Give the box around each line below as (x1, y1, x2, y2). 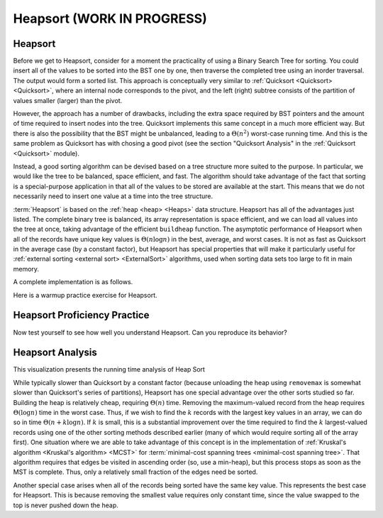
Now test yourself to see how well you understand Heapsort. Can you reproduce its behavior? (13, 328, 287, 337)
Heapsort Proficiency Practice (13, 309, 150, 321)
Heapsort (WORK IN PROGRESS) (13, 11, 207, 26)
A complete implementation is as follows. (13, 278, 133, 286)
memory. (13, 264, 39, 273)
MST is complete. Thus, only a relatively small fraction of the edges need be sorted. (13, 468, 258, 476)
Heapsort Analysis (13, 347, 97, 359)
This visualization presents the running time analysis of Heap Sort (13, 365, 206, 374)
